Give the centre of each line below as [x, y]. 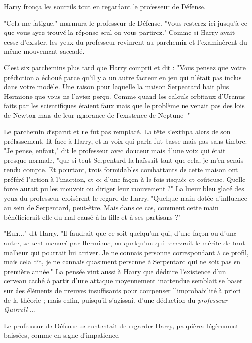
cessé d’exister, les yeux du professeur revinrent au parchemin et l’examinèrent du [126, 41]
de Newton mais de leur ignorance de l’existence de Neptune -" [97, 115]
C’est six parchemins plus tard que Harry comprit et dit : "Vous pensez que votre [125, 67]
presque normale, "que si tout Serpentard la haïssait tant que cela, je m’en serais [124, 160]
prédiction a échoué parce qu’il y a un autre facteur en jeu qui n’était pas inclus [123, 77]
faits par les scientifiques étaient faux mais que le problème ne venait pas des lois [124, 106]
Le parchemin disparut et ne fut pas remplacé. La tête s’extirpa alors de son [117, 131]
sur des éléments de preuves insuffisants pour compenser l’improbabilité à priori [122, 290]
